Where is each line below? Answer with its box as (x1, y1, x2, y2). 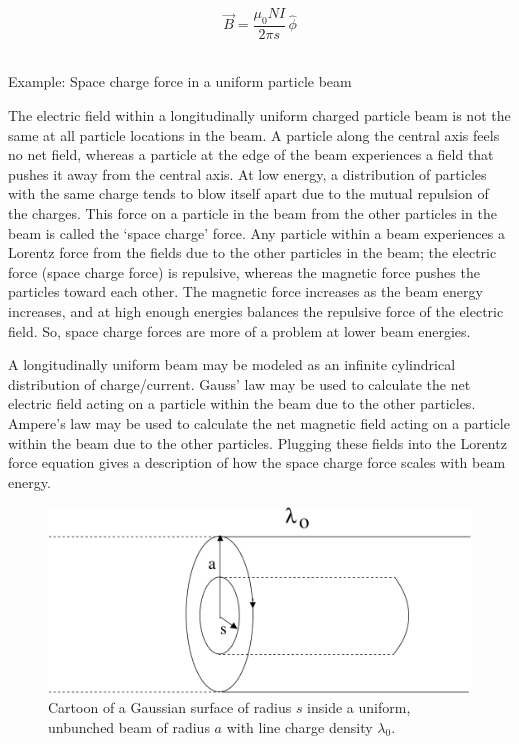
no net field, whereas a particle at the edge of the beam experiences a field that (8, 144, 494, 165)
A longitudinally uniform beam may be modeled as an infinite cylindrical (8, 354, 456, 375)
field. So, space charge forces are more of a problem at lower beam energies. (8, 320, 471, 341)
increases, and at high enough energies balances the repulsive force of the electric (8, 300, 504, 321)
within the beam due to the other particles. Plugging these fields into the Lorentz (8, 432, 507, 453)
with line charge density (226, 716, 373, 737)
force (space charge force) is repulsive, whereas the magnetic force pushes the (8, 261, 480, 282)
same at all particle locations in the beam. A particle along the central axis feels (8, 124, 500, 145)
